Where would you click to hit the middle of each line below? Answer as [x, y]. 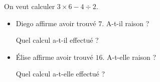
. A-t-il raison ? [126, 23]
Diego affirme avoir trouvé [56, 23]
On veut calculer [30, 6]
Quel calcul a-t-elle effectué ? [60, 74]
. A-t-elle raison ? [129, 57]
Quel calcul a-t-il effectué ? [57, 40]
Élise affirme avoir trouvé [54, 57]
